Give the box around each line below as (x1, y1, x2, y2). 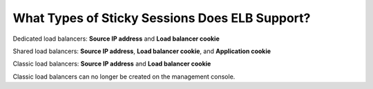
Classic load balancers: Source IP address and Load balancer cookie (12, 59, 211, 68)
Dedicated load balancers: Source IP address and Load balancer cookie (12, 34, 220, 43)
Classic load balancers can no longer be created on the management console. (12, 72, 236, 81)
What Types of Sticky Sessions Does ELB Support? (12, 10, 311, 26)
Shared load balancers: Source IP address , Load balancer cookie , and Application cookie (12, 47, 271, 55)
